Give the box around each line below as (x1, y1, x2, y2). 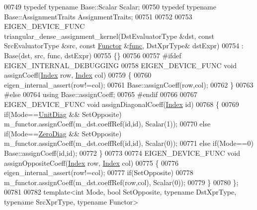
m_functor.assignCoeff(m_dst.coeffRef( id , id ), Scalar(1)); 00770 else (4, 118, 211, 129)
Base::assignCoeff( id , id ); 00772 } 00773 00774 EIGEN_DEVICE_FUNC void (4, 147, 241, 158)
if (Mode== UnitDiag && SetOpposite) (4, 108, 122, 119)
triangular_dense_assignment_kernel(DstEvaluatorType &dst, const (4, 30, 214, 41)
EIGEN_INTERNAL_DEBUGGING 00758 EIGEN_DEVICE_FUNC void (4, 60, 237, 70)
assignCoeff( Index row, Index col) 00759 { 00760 (4, 70, 152, 80)
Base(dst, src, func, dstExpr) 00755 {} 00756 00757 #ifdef (4, 50, 181, 60)
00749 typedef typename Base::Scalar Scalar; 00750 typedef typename (4, 1, 216, 11)
